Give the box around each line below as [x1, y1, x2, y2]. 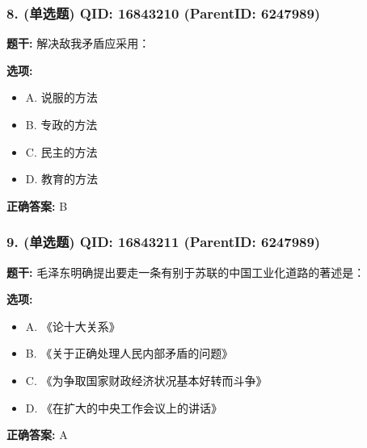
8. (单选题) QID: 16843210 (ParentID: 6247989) [6, 2, 321, 23]
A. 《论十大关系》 [25, 317, 120, 334]
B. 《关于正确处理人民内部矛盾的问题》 [25, 345, 234, 362]
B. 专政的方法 [25, 116, 98, 132]
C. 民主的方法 [25, 143, 98, 160]
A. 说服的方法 [25, 89, 98, 106]
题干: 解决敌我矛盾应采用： [6, 35, 150, 52]
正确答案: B [6, 197, 68, 214]
